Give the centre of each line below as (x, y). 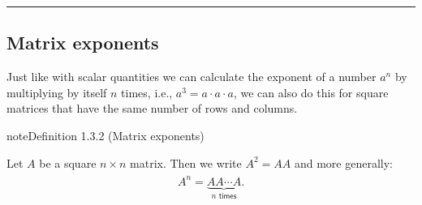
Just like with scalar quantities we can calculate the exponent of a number (192, 77)
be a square (68, 162)
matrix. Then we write (186, 162)
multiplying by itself (57, 92)
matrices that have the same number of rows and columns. (152, 108)
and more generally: (343, 162)
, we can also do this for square (311, 92)
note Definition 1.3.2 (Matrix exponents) (105, 135)
